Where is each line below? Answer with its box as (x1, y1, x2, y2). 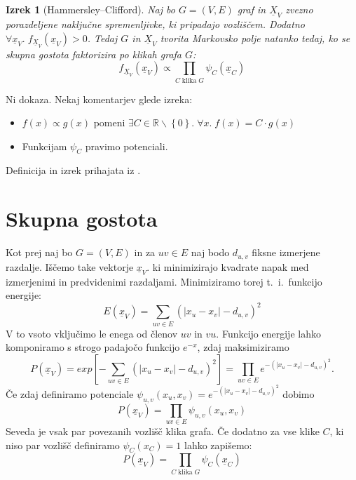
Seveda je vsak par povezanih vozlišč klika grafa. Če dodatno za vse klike (6, 424, 320, 439)
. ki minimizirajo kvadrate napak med (146, 259, 309, 274)
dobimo (282, 386, 315, 401)
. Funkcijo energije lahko (216, 326, 321, 340)
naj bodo (191, 245, 230, 260)
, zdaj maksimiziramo (197, 340, 289, 354)
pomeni (93, 115, 125, 130)
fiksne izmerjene (252, 245, 320, 260)
